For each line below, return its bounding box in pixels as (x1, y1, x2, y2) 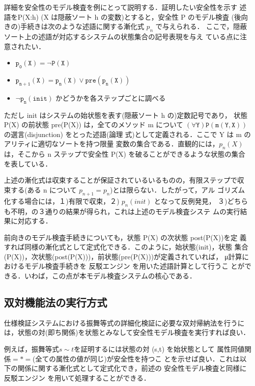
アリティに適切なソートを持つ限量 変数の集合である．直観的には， (4, 138, 219, 149)
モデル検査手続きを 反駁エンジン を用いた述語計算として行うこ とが (24, 261, 245, 271)
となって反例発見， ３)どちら (154, 195, 248, 206)
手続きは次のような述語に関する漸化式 (20, 21, 144, 31)
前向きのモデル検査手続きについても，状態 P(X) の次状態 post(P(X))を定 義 (4, 232, 247, 242)
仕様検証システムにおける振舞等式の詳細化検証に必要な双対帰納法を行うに (4, 317, 245, 328)
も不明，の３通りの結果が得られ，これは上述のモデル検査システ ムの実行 (4, 206, 240, 216)
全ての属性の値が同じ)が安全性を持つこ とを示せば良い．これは (35, 353, 240, 363)
